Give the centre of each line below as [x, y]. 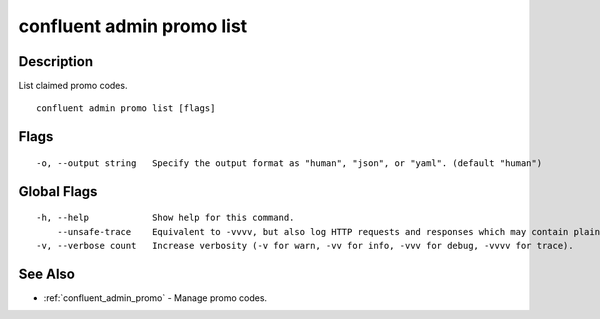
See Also [46, 273]
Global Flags [58, 191]
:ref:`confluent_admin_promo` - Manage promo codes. [155, 297]
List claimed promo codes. [73, 86]
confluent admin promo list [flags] [126, 108]
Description [56, 61]
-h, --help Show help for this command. [165, 218]
